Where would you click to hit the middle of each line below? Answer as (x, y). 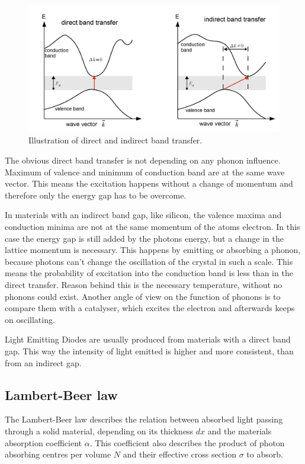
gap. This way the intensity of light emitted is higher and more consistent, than (149, 351)
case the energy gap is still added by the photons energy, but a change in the (144, 238)
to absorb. (265, 454)
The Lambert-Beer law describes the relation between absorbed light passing (144, 419)
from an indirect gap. (43, 362)
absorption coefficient (44, 442)
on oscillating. (30, 319)
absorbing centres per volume (58, 454)
